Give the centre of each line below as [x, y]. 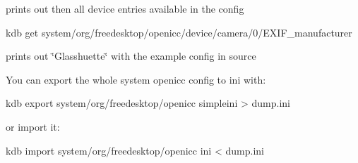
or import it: [33, 126]
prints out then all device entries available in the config [125, 8]
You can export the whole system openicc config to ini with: [136, 79]
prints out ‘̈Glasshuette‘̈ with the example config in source [131, 56]
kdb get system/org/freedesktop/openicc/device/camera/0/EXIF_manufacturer [179, 32]
